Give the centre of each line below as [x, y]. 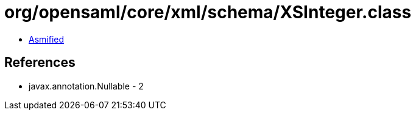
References [40, 63]
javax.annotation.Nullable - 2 [86, 86]
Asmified [47, 39]
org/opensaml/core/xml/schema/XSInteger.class [208, 12]
